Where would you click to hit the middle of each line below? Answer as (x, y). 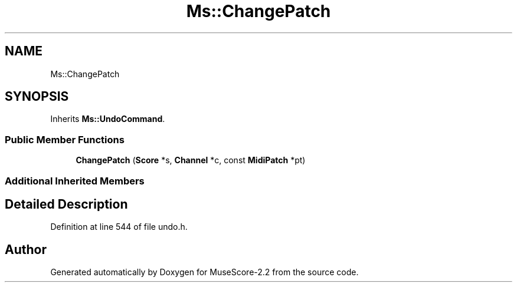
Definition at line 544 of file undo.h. (119, 227)
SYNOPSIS (37, 97)
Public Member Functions (65, 139)
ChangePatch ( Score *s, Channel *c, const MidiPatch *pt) (191, 160)
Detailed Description (66, 204)
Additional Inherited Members (75, 181)
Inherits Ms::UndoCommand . (108, 119)
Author (26, 249)
